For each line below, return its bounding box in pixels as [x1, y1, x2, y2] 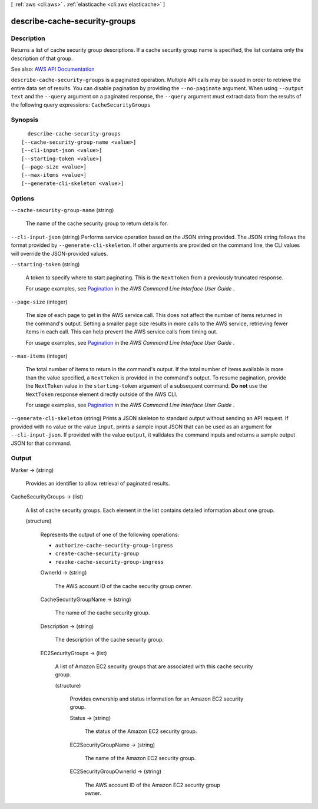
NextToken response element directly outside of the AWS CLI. [25, 391, 178, 398]
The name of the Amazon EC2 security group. [84, 755, 196, 762]
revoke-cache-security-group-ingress [55, 559, 164, 565]
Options [11, 194, 35, 203]
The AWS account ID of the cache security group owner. [55, 582, 193, 589]
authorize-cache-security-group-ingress [55, 542, 174, 549]
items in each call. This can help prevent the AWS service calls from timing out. [25, 328, 218, 335]
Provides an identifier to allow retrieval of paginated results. [25, 480, 170, 487]
